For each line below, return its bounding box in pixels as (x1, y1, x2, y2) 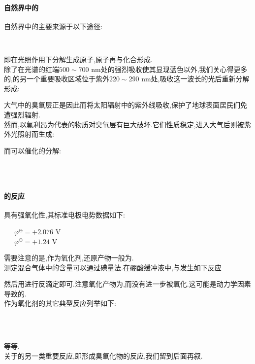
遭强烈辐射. (4, 109, 40, 119)
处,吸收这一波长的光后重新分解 (151, 73, 250, 84)
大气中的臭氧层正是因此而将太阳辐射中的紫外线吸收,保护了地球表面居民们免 (4, 100, 247, 110)
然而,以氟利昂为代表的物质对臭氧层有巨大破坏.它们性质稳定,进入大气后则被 (4, 119, 244, 129)
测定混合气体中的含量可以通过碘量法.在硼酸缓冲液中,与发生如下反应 (4, 262, 222, 272)
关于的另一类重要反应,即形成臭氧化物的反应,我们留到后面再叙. (4, 350, 203, 361)
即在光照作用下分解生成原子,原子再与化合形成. (4, 54, 153, 64)
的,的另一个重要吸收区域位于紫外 (4, 73, 109, 84)
